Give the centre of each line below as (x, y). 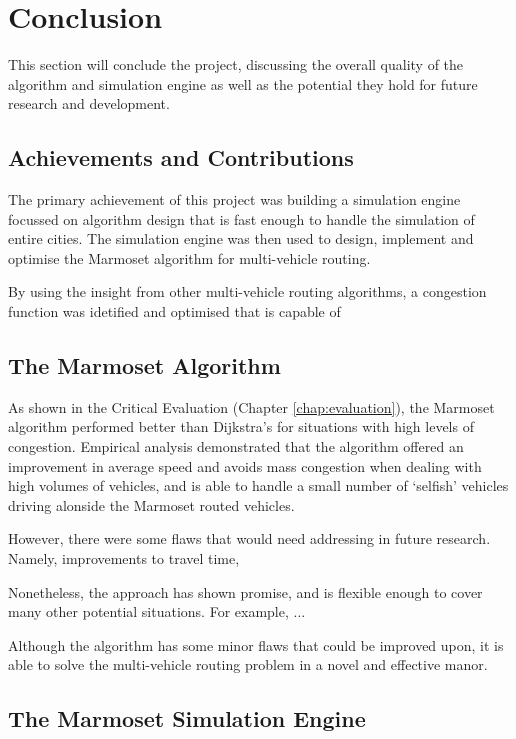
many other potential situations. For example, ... (157, 611)
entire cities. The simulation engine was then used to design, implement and (241, 238)
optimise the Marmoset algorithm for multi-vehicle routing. (189, 257)
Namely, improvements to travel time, (124, 558)
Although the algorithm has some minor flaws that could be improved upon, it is (256, 644)
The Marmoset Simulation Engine (187, 718)
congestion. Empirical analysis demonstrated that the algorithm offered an (236, 446)
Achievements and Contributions (181, 157)
